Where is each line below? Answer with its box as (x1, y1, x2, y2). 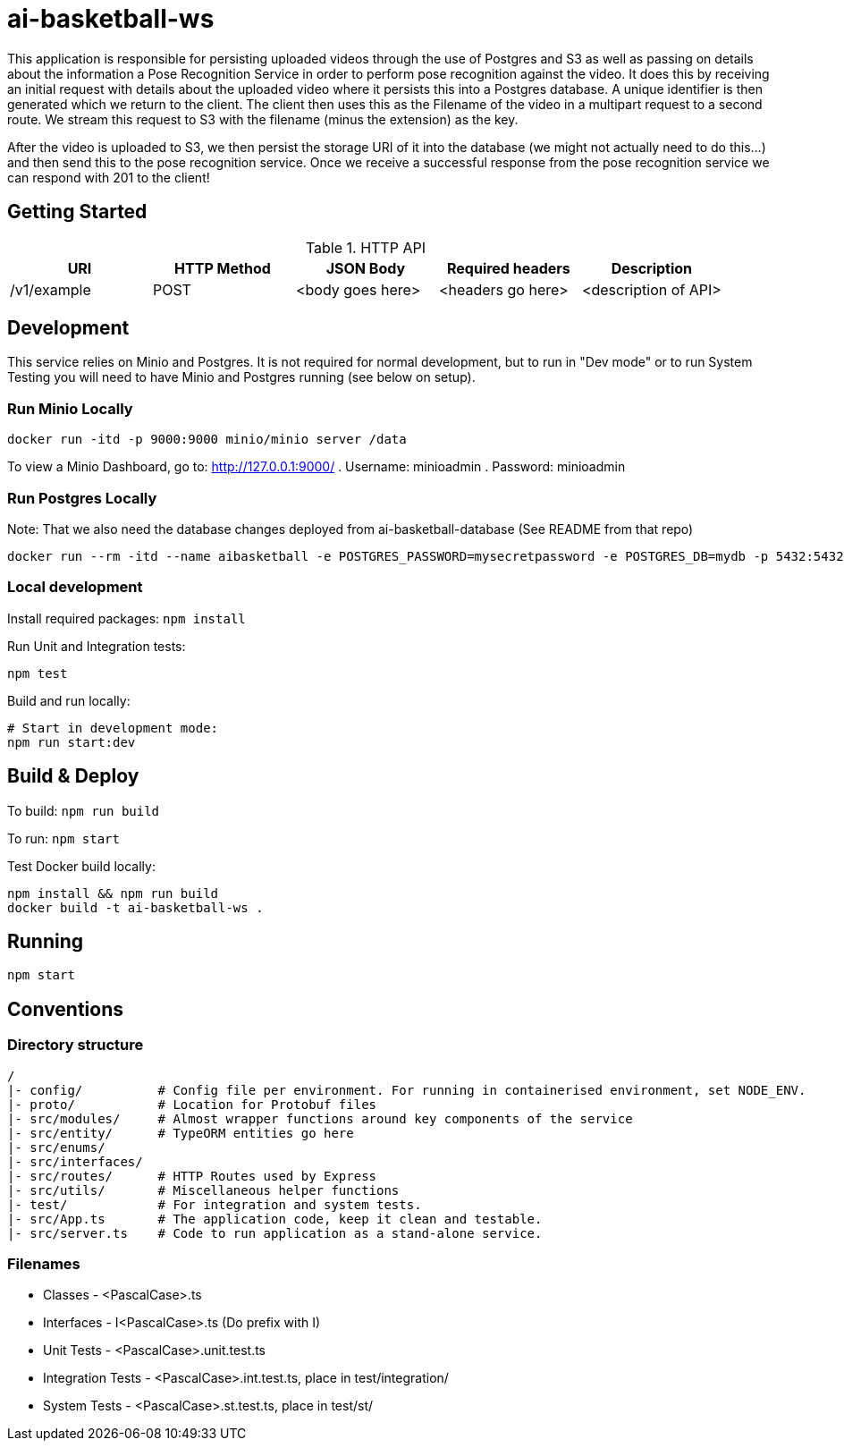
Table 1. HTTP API (305, 238, 426, 257)
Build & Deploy (7, 765, 139, 788)
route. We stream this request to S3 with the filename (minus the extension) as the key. (7, 111, 519, 127)
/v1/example (10, 280, 91, 299)
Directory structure (7, 1036, 144, 1054)
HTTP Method (174, 258, 271, 277)
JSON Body (325, 258, 406, 277)
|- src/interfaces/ (7, 1154, 143, 1169)
